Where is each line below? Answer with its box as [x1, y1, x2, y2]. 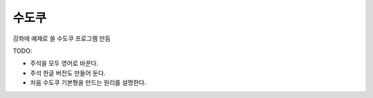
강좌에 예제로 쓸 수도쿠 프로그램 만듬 [12, 34, 111, 42]
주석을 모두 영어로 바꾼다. [30, 59, 99, 68]
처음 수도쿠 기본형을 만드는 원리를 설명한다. [30, 79, 146, 87]
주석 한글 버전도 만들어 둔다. [30, 69, 106, 77]
